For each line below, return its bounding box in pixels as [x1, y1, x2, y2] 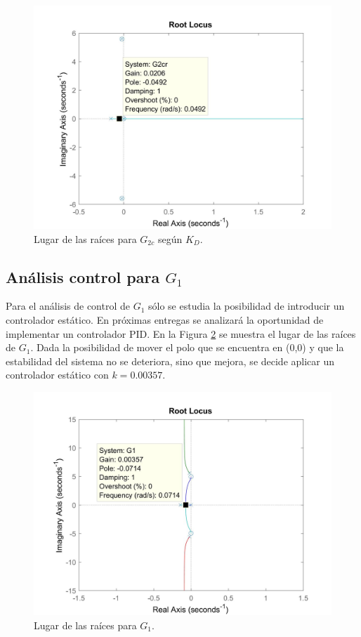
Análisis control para [6, 265, 160, 287]
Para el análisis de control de [6, 298, 130, 313]
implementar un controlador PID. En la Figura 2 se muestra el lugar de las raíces [6, 326, 356, 341]
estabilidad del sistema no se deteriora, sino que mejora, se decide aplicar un [6, 353, 335, 368]
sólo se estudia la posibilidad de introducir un [148, 298, 345, 313]
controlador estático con [6, 367, 109, 382]
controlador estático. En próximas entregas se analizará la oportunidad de [6, 312, 324, 327]
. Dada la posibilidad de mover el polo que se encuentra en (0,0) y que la [30, 340, 344, 355]
